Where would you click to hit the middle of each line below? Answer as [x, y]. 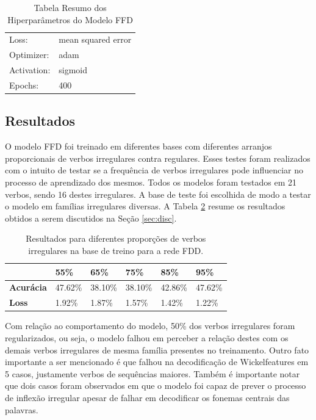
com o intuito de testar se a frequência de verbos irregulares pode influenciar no [154, 170]
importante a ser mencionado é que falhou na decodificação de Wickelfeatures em [157, 362]
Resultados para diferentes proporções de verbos [116, 238]
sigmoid [73, 70]
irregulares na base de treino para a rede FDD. [116, 251]
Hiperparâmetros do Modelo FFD [70, 19]
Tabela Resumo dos [70, 7]
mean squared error [95, 39]
